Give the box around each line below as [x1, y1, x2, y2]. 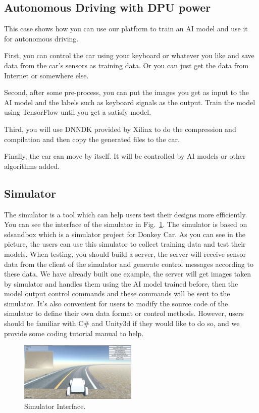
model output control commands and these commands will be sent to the [4, 288, 230, 299]
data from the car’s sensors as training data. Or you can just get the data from [4, 60, 249, 70]
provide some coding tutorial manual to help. [4, 328, 144, 338]
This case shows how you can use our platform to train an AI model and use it [4, 23, 248, 34]
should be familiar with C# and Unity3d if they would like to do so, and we [4, 318, 240, 329]
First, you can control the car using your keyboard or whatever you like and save [4, 50, 254, 61]
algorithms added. [4, 160, 60, 171]
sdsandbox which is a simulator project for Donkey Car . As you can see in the [4, 228, 245, 239]
